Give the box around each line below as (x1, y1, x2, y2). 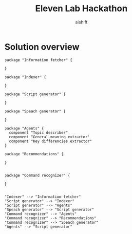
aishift (75, 19, 88, 25)
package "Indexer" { (4, 74, 47, 80)
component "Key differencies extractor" (9, 139, 92, 144)
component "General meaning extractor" (9, 134, 90, 139)
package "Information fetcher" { (4, 57, 73, 63)
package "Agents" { (4, 126, 44, 131)
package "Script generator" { (4, 91, 66, 97)
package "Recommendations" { (4, 151, 64, 156)
